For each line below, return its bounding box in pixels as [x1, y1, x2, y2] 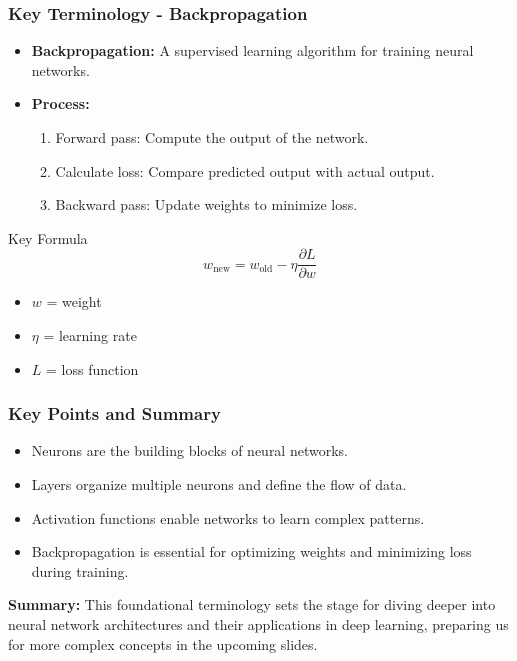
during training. [31, 560, 129, 581]
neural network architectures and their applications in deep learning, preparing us [8, 614, 509, 634]
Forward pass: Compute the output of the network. [55, 127, 369, 147]
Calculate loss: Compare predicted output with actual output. [55, 160, 435, 181]
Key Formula [8, 227, 88, 248]
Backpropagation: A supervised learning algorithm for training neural [31, 40, 474, 61]
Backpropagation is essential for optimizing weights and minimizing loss [31, 541, 472, 562]
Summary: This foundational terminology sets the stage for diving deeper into [8, 594, 496, 615]
